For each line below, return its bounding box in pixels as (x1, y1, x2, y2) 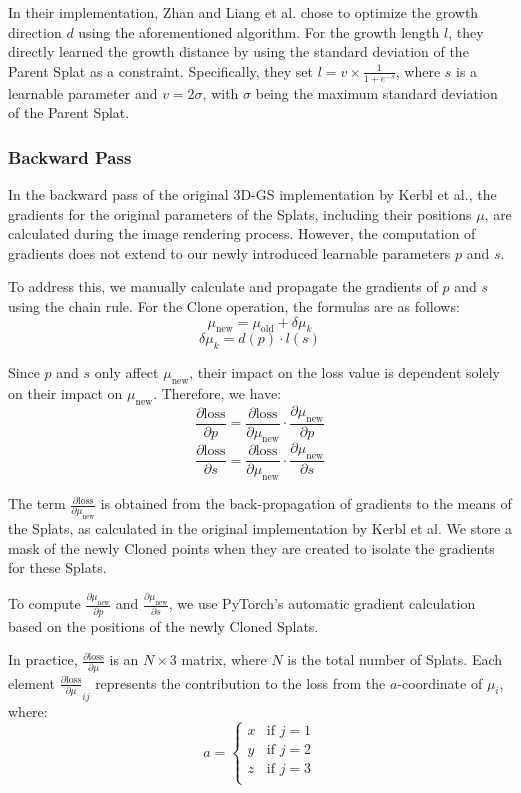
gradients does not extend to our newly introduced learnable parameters (8, 242, 451, 263)
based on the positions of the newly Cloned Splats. (8, 615, 319, 636)
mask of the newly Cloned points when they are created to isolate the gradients (8, 537, 495, 558)
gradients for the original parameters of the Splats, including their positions (8, 203, 472, 224)
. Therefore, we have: (153, 382, 282, 403)
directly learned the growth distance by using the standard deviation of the (8, 41, 469, 62)
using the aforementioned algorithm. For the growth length (78, 21, 440, 42)
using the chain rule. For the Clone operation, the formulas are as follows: (8, 295, 460, 316)
